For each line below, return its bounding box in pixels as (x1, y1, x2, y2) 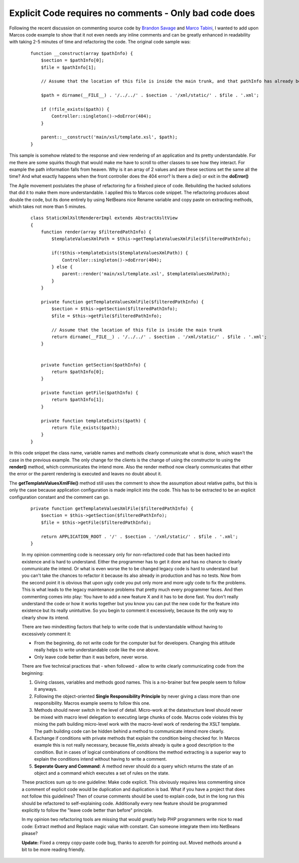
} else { (51, 264, 73, 270)
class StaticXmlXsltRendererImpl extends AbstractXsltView (30, 215, 178, 221)
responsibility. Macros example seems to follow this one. (34, 700, 150, 706)
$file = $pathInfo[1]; (40, 64, 97, 70)
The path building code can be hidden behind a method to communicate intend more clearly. (34, 728, 225, 734)
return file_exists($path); (51, 425, 120, 431)
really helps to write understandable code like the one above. (34, 647, 159, 653)
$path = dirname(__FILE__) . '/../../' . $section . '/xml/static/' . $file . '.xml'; (40, 92, 259, 98)
